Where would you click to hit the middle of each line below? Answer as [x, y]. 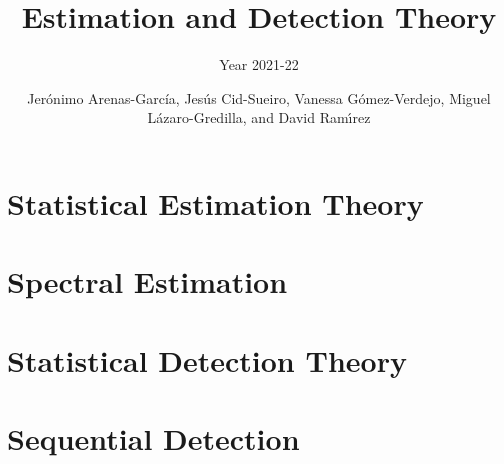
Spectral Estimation [147, 281]
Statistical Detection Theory [207, 359]
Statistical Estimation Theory [215, 202]
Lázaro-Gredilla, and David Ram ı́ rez [259, 117]
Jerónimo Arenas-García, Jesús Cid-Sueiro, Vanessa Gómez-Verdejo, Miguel [259, 97]
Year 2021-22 [259, 64]
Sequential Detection [153, 438]
